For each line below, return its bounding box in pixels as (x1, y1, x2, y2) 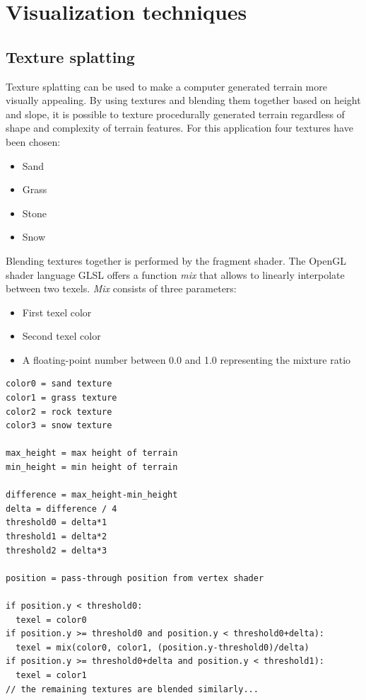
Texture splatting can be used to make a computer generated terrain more (6, 79, 327, 93)
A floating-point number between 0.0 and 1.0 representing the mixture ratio (22, 352, 351, 367)
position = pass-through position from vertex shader (6, 573, 264, 583)
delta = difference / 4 (6, 503, 117, 514)
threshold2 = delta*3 (6, 545, 107, 556)
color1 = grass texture (6, 393, 117, 403)
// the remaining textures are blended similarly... (6, 684, 259, 694)
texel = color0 (16, 614, 87, 625)
